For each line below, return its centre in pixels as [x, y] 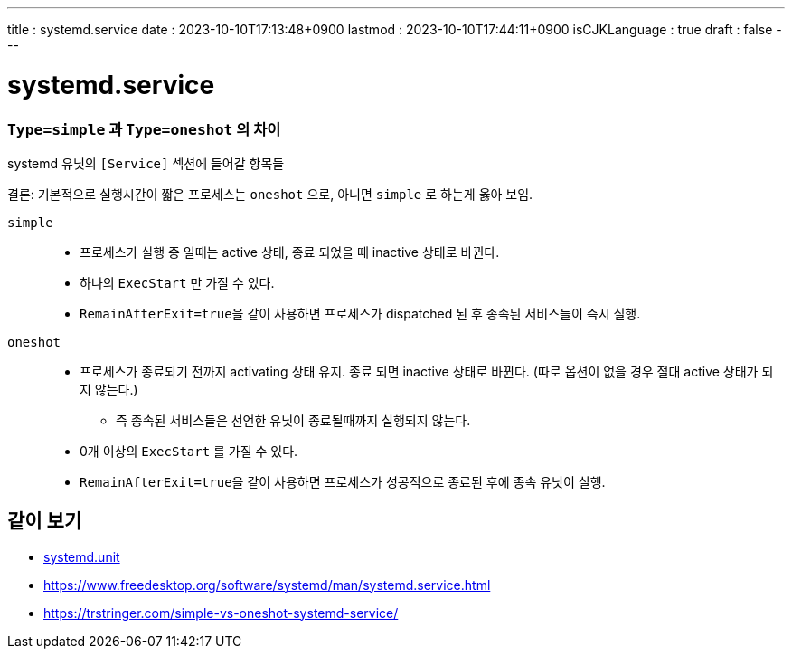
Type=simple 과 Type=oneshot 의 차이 [144, 129]
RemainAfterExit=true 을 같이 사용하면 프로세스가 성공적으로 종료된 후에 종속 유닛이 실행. [343, 481]
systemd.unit [82, 556]
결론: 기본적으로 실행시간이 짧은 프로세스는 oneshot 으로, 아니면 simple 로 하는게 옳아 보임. [270, 194]
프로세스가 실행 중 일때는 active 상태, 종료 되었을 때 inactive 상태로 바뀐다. [290, 252]
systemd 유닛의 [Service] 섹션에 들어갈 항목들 [146, 163]
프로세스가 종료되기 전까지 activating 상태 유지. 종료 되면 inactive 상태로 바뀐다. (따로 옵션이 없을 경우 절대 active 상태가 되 [427, 371]
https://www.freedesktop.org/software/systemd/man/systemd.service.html [267, 585]
